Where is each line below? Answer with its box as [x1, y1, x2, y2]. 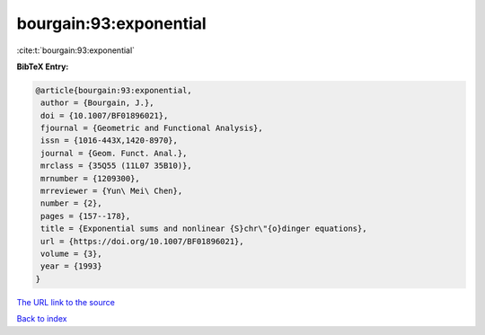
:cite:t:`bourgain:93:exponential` [16, 45, 135, 56]
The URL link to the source [16, 296, 116, 307]
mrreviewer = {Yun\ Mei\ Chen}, [40, 186, 183, 197]
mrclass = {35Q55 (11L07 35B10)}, [40, 161, 192, 171]
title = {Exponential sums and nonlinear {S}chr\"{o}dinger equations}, [40, 224, 367, 234]
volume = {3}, [40, 249, 102, 259]
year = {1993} [40, 261, 102, 271]
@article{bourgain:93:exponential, [35, 85, 192, 95]
